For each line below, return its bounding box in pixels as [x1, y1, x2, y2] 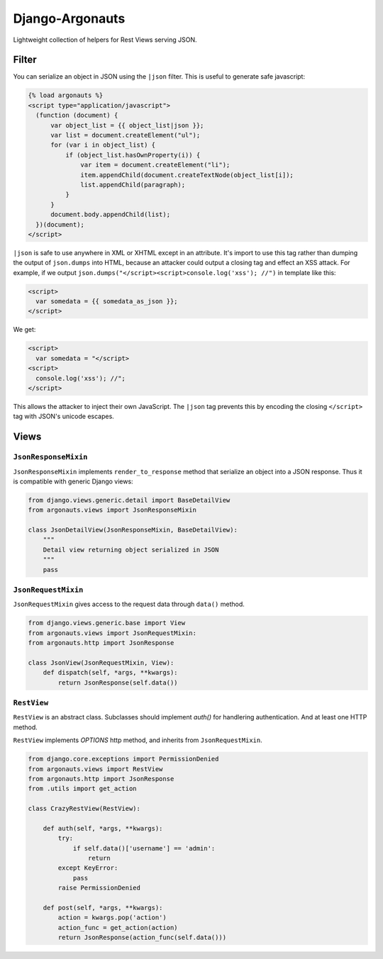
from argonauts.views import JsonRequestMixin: [28, 629, 196, 637]
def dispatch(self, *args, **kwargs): [43, 668, 178, 677]
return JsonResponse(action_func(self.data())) [57, 933, 227, 942]
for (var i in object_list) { [50, 141, 156, 149]
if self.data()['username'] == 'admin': [72, 844, 216, 852]
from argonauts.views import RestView [28, 765, 163, 773]
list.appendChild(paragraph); [80, 181, 186, 189]
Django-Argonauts [13, 11, 126, 26]
